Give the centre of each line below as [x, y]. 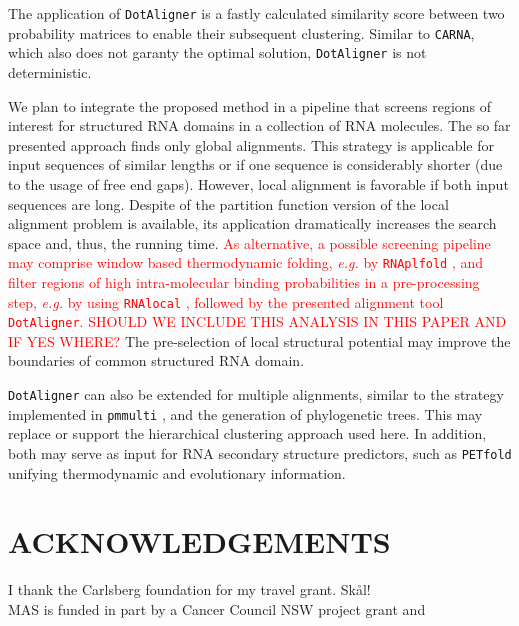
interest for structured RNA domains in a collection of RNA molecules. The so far [259, 125]
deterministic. [50, 71]
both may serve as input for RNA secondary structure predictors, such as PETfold [260, 452]
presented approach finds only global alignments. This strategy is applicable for [251, 144]
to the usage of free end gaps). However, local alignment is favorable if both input [258, 183]
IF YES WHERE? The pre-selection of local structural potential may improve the [259, 340]
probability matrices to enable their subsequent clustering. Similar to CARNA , [241, 32]
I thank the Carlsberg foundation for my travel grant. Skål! [189, 589]
